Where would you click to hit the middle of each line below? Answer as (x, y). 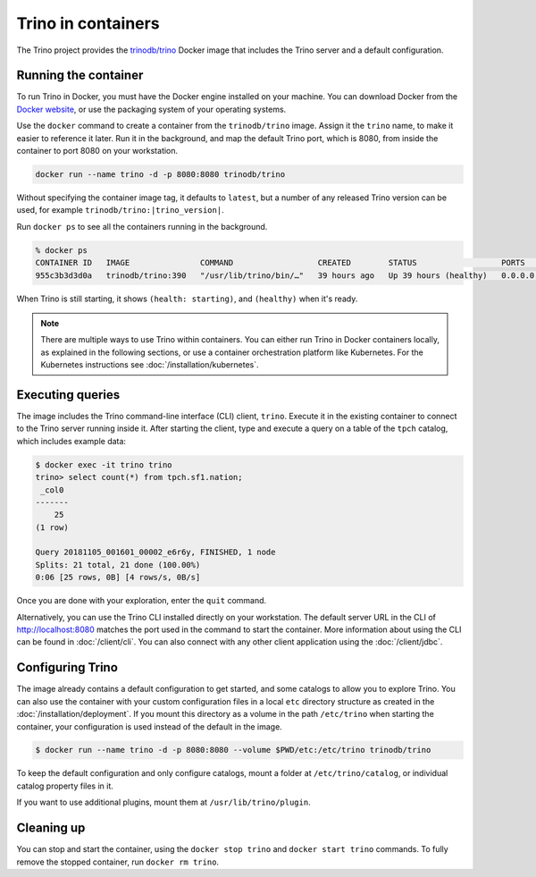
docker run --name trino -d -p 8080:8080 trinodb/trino (160, 174)
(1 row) (52, 527)
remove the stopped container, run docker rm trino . (117, 862)
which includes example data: (71, 441)
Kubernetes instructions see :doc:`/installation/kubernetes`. (150, 365)
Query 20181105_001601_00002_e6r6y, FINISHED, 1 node (155, 552)
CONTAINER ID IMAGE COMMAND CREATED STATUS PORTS (281, 263)
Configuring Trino (67, 667)
